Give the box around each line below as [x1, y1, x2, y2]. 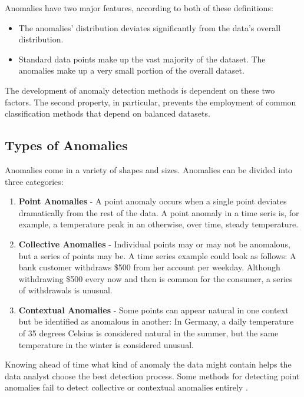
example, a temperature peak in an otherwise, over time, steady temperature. [18, 218, 299, 230]
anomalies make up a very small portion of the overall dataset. [18, 64, 244, 77]
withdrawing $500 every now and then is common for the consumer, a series [18, 272, 293, 284]
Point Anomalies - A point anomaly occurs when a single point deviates [18, 195, 287, 207]
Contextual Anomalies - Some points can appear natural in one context [18, 303, 289, 316]
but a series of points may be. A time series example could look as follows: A [18, 249, 296, 262]
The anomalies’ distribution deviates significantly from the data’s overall [18, 21, 281, 34]
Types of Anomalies [5, 136, 128, 154]
